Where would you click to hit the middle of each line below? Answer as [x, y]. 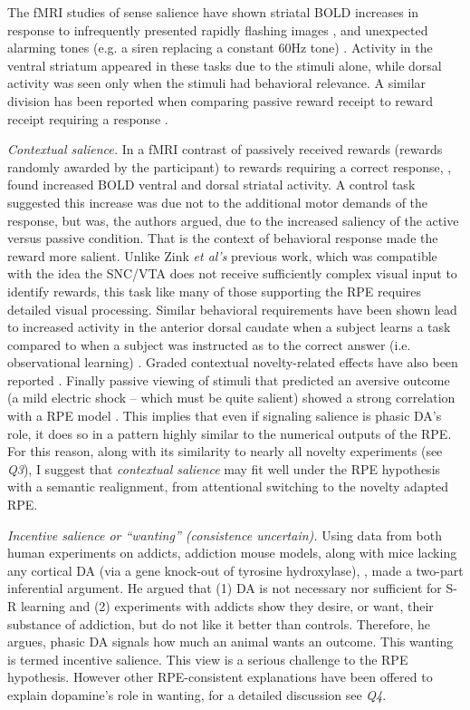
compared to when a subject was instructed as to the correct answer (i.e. [209, 344]
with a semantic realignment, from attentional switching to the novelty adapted [228, 486]
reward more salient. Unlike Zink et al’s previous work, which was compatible [222, 255]
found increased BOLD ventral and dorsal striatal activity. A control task [211, 185]
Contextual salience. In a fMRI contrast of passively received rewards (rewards [225, 149]
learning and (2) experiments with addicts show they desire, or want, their [227, 606]
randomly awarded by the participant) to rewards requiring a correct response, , [230, 166]
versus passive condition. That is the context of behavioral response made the [223, 238]
